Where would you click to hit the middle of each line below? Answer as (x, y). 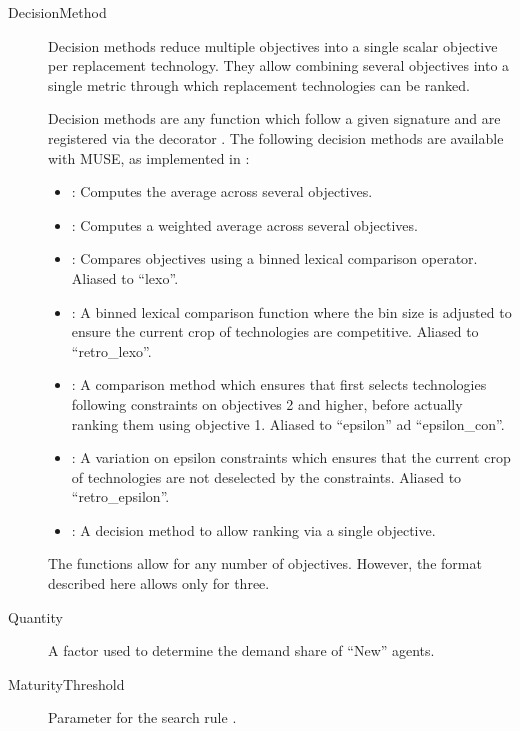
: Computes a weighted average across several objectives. (244, 224)
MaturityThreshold (66, 683)
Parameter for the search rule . (142, 717)
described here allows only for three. (159, 583)
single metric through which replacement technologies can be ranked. (259, 84)
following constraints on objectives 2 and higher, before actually (267, 403)
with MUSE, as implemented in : (149, 157)
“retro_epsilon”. (120, 496)
